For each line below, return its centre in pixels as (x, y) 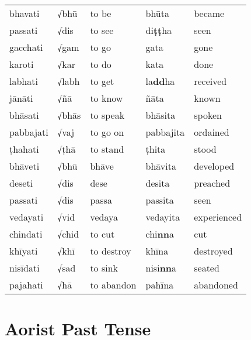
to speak (107, 115)
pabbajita (165, 132)
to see (102, 30)
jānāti (21, 98)
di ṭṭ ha (159, 30)
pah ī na (160, 285)
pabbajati (29, 132)
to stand (107, 149)
